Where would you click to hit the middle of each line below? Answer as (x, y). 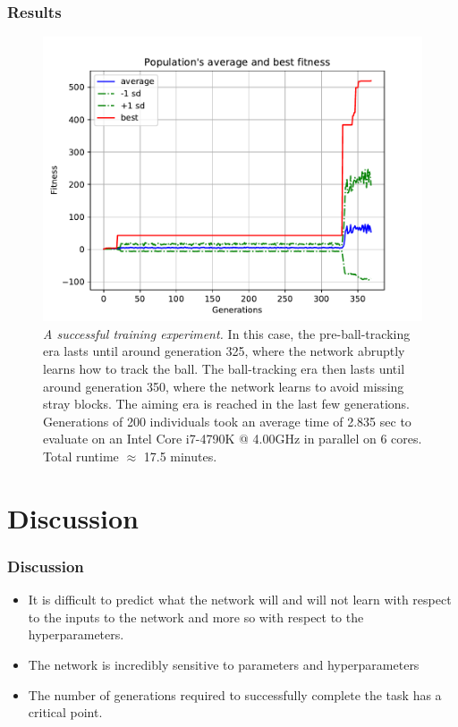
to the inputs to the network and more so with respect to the (196, 617)
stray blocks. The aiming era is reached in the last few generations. (227, 404)
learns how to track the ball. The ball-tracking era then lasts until (224, 368)
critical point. (65, 712)
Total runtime (81, 456)
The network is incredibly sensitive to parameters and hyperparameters (224, 664)
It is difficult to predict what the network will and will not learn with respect (240, 600)
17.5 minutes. (180, 456)
